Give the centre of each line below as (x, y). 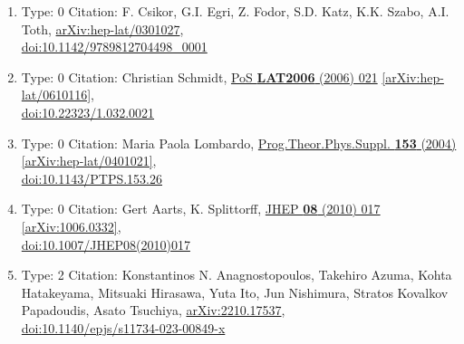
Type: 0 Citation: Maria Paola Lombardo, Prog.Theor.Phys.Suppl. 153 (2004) (239, 143)
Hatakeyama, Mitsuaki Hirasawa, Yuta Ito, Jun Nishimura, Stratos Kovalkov (235, 292)
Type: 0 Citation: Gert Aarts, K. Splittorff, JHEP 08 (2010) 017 (201, 209)
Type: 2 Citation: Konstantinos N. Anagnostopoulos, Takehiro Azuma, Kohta (237, 275)
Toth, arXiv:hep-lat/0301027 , (102, 29)
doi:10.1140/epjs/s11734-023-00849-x (123, 327)
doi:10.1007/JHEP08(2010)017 (106, 244)
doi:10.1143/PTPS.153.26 (92, 178)
